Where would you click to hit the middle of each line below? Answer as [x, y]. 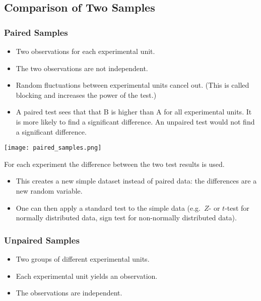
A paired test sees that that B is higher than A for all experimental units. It [134, 112]
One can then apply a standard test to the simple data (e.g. [108, 207]
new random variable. [49, 191]
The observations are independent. [69, 293]
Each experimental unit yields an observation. [87, 276]
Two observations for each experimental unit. [85, 51]
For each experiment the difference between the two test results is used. [114, 164]
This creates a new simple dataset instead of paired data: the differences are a [136, 181]
